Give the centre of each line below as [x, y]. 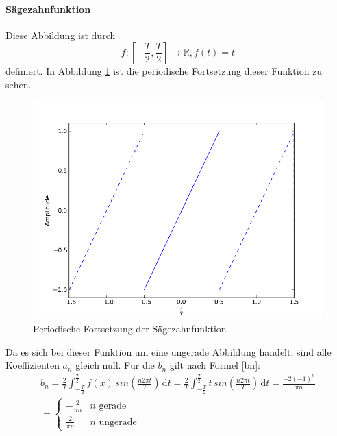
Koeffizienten [33, 365]
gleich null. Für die [115, 365]
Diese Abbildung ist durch [61, 35]
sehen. [18, 84]
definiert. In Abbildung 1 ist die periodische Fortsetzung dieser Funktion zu [164, 71]
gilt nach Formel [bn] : [215, 365]
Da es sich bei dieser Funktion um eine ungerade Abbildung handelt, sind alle [168, 351]
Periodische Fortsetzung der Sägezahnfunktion [130, 329]
